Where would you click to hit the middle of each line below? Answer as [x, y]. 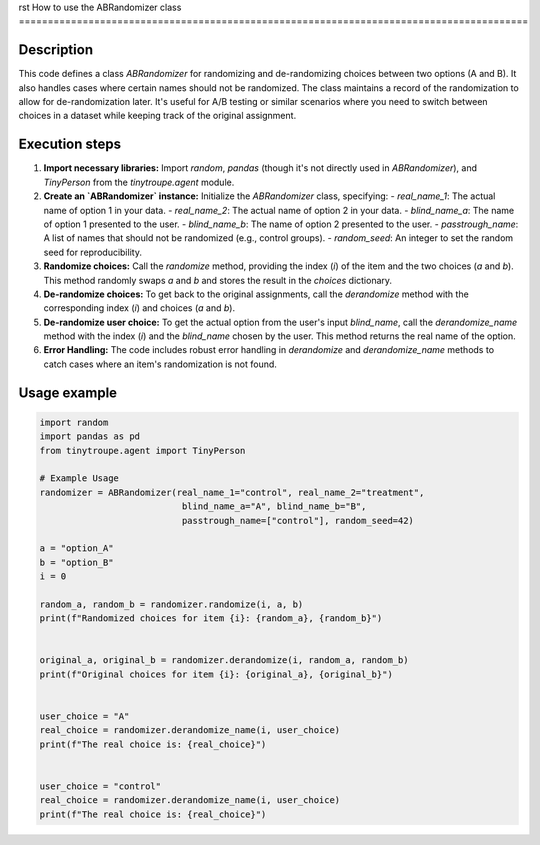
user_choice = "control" [100, 786]
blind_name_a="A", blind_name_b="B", [274, 506]
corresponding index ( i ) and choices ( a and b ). [139, 308]
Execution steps [70, 144]
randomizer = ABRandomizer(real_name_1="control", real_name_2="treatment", [232, 492]
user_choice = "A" [84, 716]
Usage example [68, 392]
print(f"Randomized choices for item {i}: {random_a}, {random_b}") [211, 618]
